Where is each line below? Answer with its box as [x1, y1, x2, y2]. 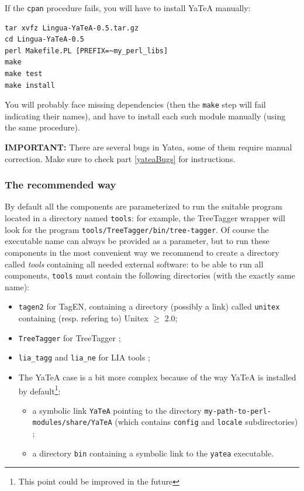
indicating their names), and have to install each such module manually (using [5, 109, 286, 122]
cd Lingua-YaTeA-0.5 [5, 35, 85, 44]
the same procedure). [5, 121, 80, 133]
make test [5, 70, 43, 78]
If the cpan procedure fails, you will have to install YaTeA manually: [5, 2, 251, 13]
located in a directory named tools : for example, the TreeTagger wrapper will [5, 212, 285, 224]
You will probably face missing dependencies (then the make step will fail [5, 98, 266, 111]
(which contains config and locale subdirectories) [115, 416, 298, 428]
